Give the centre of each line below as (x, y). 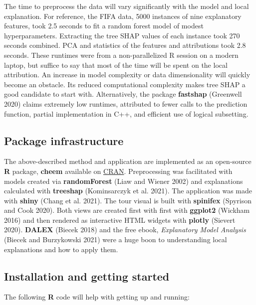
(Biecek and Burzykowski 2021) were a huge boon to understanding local (116, 239)
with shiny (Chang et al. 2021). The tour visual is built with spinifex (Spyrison (128, 200)
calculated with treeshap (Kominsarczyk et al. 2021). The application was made (128, 191)
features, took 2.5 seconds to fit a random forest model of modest (104, 26)
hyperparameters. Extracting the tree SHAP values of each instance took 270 (122, 35)
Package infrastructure (64, 140)
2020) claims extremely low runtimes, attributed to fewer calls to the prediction (126, 103)
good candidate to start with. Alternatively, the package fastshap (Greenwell (123, 94)
